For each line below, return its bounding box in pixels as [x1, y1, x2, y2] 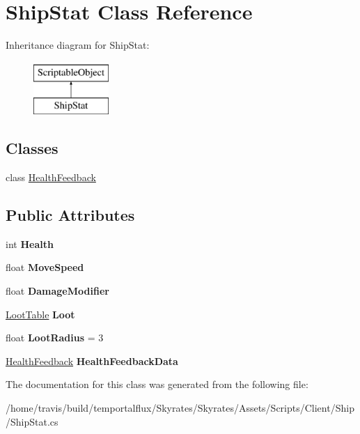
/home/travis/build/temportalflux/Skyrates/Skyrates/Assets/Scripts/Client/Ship [6, 401, 354, 415]
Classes [6, 137, 58, 159]
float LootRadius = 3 [6, 330, 104, 345]
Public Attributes [6, 204, 135, 226]
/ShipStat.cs [6, 414, 58, 428]
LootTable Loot [6, 307, 75, 321]
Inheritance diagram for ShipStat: [6, 38, 150, 52]
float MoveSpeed [6, 260, 84, 274]
